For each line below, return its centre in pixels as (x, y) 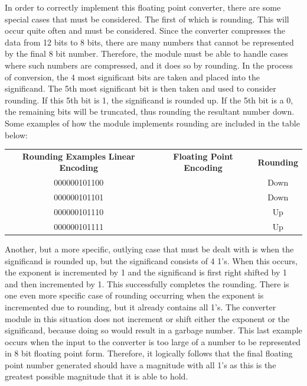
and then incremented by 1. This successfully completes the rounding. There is (147, 283)
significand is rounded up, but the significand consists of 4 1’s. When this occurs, (151, 260)
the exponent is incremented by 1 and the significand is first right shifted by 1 (146, 272)
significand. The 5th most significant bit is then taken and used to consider (141, 88)
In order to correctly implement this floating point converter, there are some (143, 7)
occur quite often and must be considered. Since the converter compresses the (145, 30)
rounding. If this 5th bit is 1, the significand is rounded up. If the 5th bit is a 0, (149, 100)
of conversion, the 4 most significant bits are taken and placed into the (133, 77)
